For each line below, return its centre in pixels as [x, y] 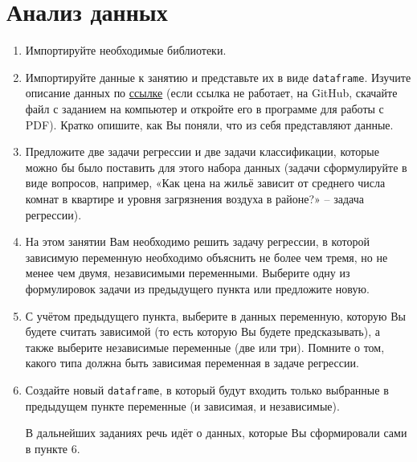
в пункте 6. [53, 448]
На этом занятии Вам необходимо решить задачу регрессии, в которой [197, 241]
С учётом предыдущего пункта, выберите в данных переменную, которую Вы [215, 315]
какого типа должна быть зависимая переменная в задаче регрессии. [192, 363]
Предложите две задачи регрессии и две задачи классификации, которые [202, 151]
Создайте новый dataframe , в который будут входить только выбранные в [207, 389]
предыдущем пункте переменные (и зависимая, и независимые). [182, 405]
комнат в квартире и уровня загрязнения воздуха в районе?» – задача [195, 198]
